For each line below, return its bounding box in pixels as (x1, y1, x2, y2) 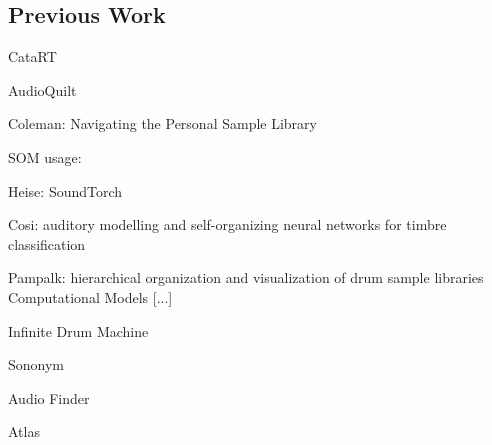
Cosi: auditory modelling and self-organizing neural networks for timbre (8, 214, 447, 235)
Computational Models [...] (8, 286, 173, 307)
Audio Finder (8, 387, 90, 408)
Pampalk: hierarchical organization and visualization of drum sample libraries (8, 267, 484, 288)
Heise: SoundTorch (8, 180, 123, 201)
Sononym (8, 354, 65, 375)
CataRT (8, 46, 57, 67)
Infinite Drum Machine (8, 320, 149, 341)
